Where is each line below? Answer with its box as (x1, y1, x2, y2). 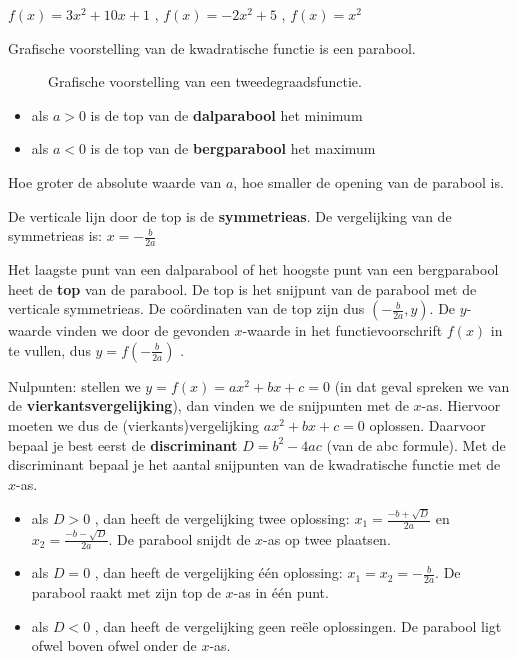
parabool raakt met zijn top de (31, 582, 221, 603)
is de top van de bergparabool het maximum (90, 138, 376, 159)
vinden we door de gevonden (55, 320, 230, 341)
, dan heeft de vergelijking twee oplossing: (94, 508, 350, 529)
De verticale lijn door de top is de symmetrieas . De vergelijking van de (8, 205, 452, 226)
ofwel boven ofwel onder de (31, 635, 197, 656)
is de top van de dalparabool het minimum (90, 104, 363, 125)
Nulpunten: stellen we (8, 375, 141, 396)
